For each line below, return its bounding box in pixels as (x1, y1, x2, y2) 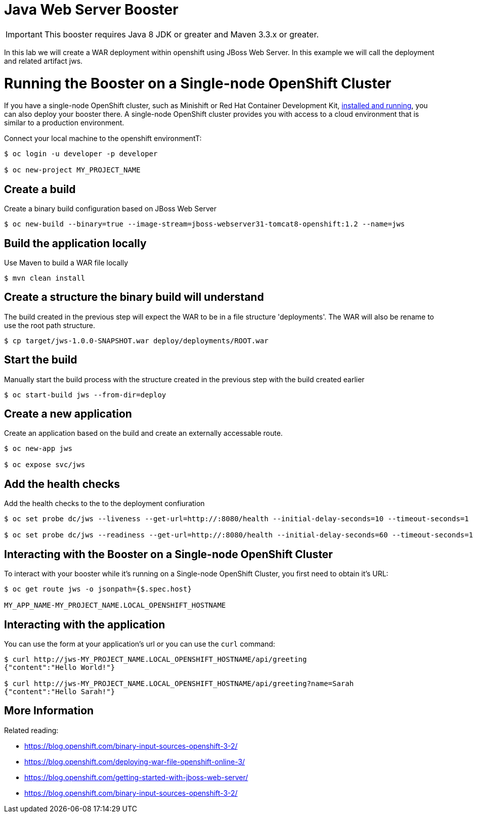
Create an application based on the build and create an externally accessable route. (4, 429, 283, 438)
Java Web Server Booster (4, 1, 179, 18)
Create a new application (4, 407, 132, 421)
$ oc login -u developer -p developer (4, 150, 158, 158)
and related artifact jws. (4, 56, 83, 65)
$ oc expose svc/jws (4, 461, 85, 469)
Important (6, 29, 42, 39)
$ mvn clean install (4, 274, 85, 282)
